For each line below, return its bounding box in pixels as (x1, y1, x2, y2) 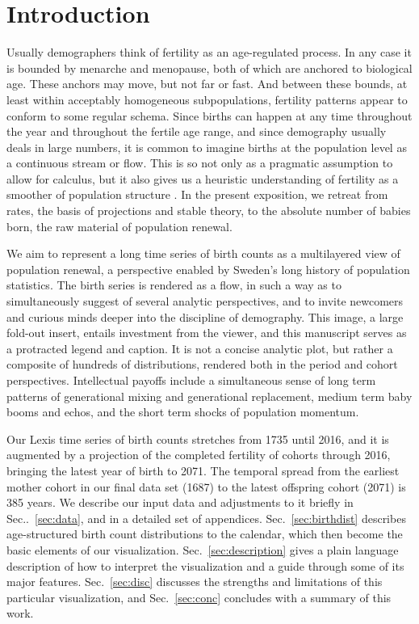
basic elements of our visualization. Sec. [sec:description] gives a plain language (6, 541, 399, 558)
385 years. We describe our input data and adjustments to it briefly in (6, 494, 354, 511)
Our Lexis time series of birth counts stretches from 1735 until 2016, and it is (6, 430, 389, 447)
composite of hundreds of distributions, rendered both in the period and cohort (6, 356, 398, 373)
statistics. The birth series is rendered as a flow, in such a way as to (6, 276, 341, 293)
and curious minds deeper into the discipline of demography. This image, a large (6, 308, 404, 325)
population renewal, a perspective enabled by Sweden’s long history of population (6, 260, 410, 277)
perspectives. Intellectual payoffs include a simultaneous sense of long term (6, 372, 376, 388)
